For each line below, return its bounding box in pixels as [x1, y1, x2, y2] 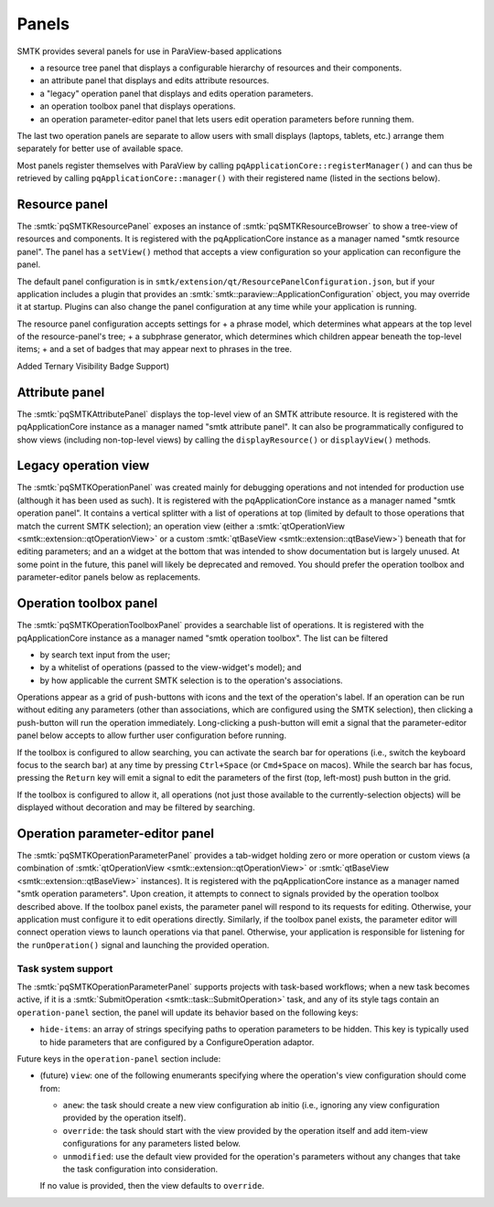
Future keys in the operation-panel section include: [16, 1052, 221, 1064]
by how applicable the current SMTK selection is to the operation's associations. [39, 675, 343, 686]
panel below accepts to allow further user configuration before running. [16, 730, 287, 741]
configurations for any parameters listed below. [62, 1138, 242, 1149]
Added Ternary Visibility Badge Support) [16, 360, 169, 371]
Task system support [16, 962, 113, 975]
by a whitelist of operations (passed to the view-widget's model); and [39, 662, 302, 673]
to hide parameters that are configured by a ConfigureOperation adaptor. [39, 1036, 315, 1047]
